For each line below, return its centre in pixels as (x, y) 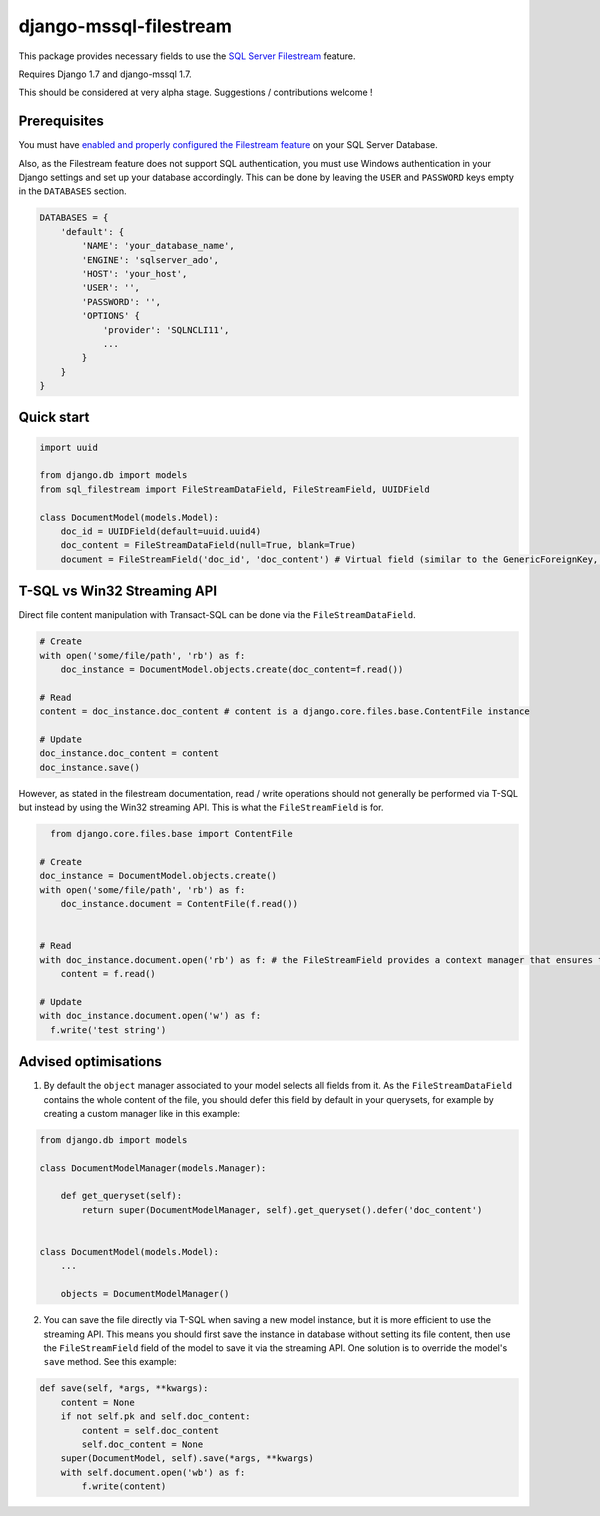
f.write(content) (124, 1486)
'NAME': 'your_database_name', (158, 246)
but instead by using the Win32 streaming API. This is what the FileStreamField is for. (201, 807)
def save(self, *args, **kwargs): (124, 1388)
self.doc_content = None (142, 1444)
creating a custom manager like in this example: (141, 1113)
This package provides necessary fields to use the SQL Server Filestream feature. (187, 56)
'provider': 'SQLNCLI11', (166, 329)
